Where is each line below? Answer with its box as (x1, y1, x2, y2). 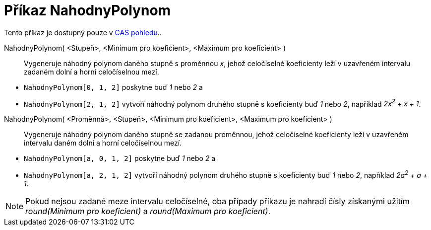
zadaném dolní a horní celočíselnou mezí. (24, 67, 159, 76)
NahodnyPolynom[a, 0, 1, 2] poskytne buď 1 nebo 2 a (24, 154, 216, 163)
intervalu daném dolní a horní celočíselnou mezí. (24, 139, 182, 148)
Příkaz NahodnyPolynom (4, 2, 171, 19)
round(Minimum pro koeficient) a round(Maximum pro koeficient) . (25, 206, 271, 217)
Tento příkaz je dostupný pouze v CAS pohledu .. (4, 28, 162, 37)
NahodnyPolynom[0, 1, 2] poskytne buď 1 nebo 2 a (24, 82, 203, 91)
